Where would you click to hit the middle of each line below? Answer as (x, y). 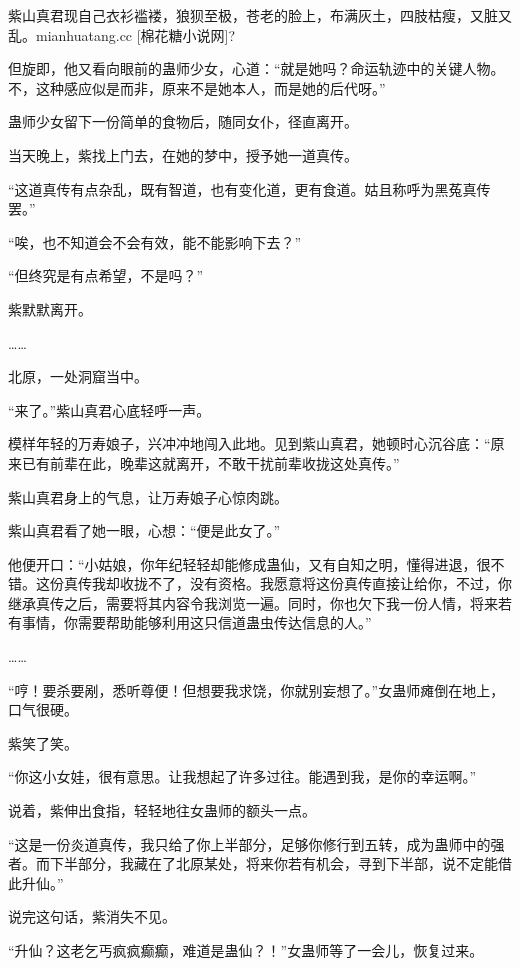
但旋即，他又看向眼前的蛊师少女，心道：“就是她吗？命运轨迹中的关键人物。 (256, 68)
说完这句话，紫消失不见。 (92, 916)
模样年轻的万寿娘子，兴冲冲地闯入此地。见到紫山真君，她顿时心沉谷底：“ (249, 443)
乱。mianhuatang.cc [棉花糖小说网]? (122, 34)
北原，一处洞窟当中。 (78, 376)
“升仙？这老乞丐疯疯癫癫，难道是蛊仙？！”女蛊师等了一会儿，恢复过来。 (246, 950)
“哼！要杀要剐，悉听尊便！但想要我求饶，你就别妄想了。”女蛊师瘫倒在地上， (256, 689)
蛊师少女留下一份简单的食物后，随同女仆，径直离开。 (183, 121)
